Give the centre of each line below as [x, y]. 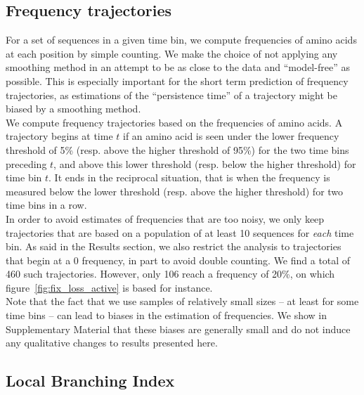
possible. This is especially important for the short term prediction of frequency [177, 80]
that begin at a [38, 260]
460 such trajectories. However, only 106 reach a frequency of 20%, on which [170, 274]
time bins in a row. [46, 205]
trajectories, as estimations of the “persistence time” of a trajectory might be [171, 95]
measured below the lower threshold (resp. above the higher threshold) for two [175, 191]
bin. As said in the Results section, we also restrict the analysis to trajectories [174, 246]
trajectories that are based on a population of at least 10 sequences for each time [180, 232]
